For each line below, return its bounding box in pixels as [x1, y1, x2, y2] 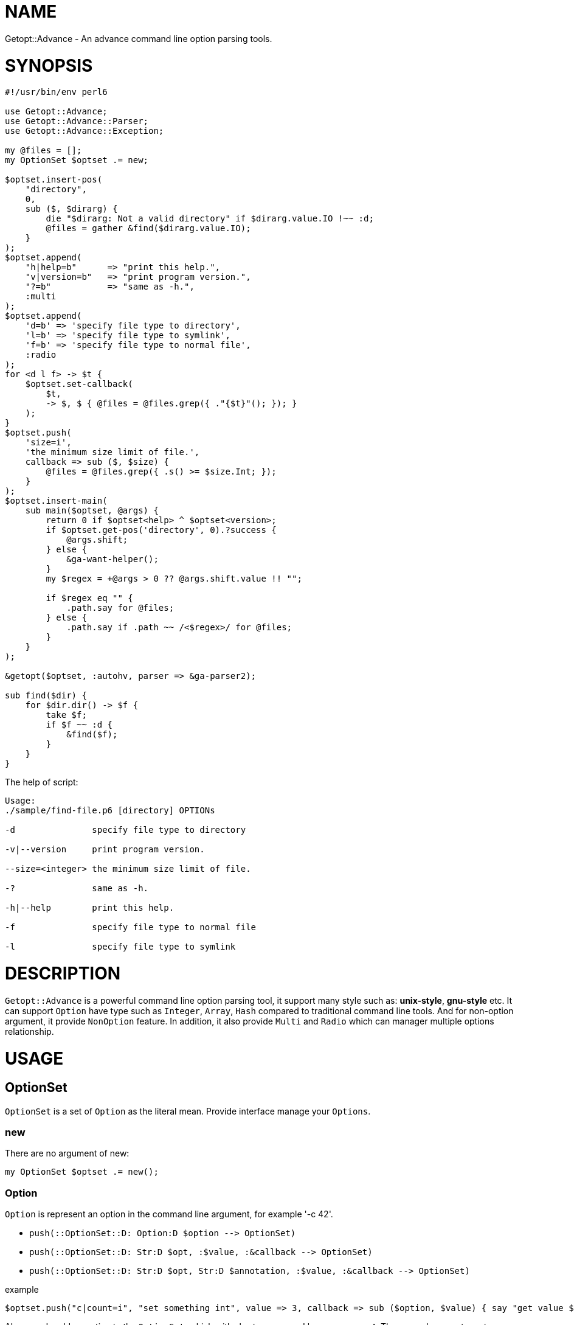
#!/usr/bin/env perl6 [5, 87, 108, 97]
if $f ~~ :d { [46, 720, 113, 730]
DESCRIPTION [5, 963, 121, 984]
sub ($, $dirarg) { [25, 204, 118, 214]
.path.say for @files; [66, 603, 175, 613]
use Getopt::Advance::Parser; [5, 116, 149, 127]
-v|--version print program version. [5, 844, 205, 855]
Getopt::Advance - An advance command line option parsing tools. [5, 33, 272, 44]
